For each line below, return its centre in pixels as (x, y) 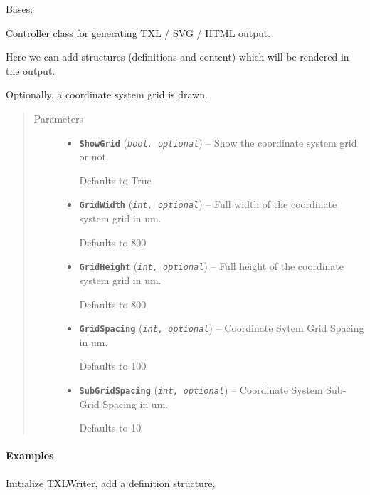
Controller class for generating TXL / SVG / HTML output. (138, 32)
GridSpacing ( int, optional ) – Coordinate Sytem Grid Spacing (222, 328)
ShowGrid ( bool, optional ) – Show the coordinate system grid (218, 142)
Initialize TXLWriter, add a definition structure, (111, 483)
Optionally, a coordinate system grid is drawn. (107, 94)
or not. (94, 156)
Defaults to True (115, 180)
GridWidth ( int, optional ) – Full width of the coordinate (208, 204)
